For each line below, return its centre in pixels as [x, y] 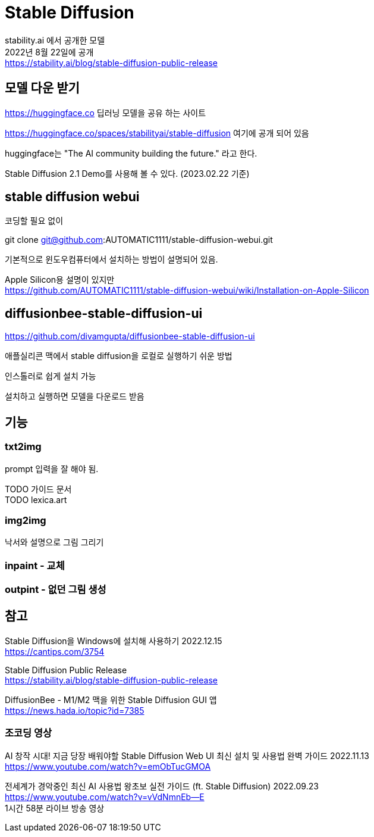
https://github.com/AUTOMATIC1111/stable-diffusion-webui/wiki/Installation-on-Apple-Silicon [187, 291]
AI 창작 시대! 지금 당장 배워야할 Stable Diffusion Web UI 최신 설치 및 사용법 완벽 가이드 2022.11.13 [187, 755]
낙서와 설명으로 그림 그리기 [54, 542]
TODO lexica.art [36, 499]
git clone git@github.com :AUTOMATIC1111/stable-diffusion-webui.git [139, 240]
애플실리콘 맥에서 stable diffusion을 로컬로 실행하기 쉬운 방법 [119, 356]
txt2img [23, 447]
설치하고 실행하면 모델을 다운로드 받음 [75, 396]
